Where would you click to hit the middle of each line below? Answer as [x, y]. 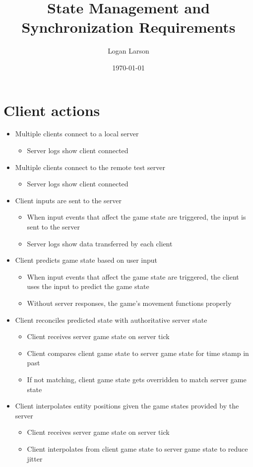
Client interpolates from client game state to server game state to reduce [137, 448]
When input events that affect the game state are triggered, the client [133, 276]
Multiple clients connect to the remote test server [90, 167]
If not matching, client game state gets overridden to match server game [137, 379]
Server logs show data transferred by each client [100, 243]
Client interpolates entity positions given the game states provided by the [127, 406]
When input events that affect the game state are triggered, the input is [136, 217]
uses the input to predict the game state [88, 286]
